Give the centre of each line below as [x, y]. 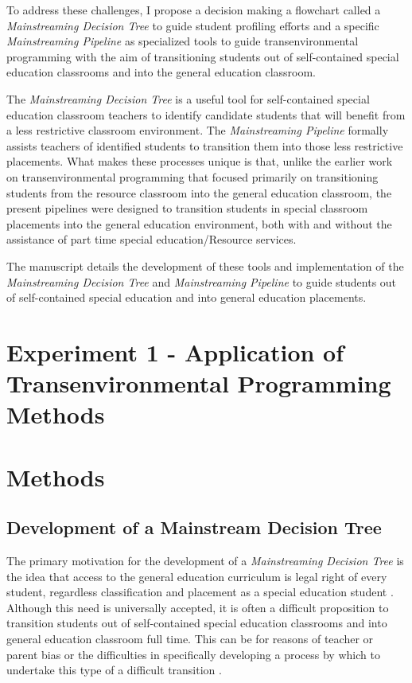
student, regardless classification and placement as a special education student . [200, 592]
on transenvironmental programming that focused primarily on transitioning [192, 176]
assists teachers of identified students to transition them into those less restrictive [205, 145]
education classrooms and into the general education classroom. [161, 72]
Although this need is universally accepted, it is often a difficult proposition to [198, 607]
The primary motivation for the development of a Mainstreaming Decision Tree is [205, 561]
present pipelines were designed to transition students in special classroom [187, 208]
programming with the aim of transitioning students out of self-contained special [203, 56]
